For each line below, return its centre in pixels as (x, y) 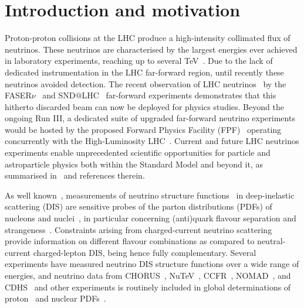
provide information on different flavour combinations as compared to (130, 241)
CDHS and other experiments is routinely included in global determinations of (148, 287)
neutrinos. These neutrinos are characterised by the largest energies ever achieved (151, 49)
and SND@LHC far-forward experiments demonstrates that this (159, 95)
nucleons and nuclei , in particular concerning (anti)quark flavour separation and (151, 218)
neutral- (271, 241)
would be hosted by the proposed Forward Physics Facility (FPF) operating (143, 129)
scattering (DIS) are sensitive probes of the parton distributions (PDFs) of (139, 206)
